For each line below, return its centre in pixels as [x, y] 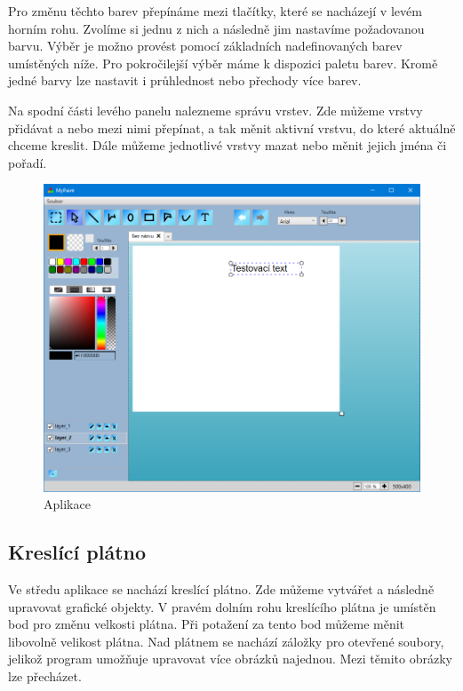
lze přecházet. [45, 675]
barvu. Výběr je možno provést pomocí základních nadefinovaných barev [205, 46]
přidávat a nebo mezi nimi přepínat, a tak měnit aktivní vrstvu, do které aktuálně [232, 127]
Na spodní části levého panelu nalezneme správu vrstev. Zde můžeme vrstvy [216, 110]
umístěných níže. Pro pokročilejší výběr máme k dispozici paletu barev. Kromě [223, 63]
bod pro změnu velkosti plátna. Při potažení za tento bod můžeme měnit [207, 624]
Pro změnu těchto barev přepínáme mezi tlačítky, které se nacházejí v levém [215, 11]
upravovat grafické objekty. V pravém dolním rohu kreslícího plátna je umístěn [222, 606]
